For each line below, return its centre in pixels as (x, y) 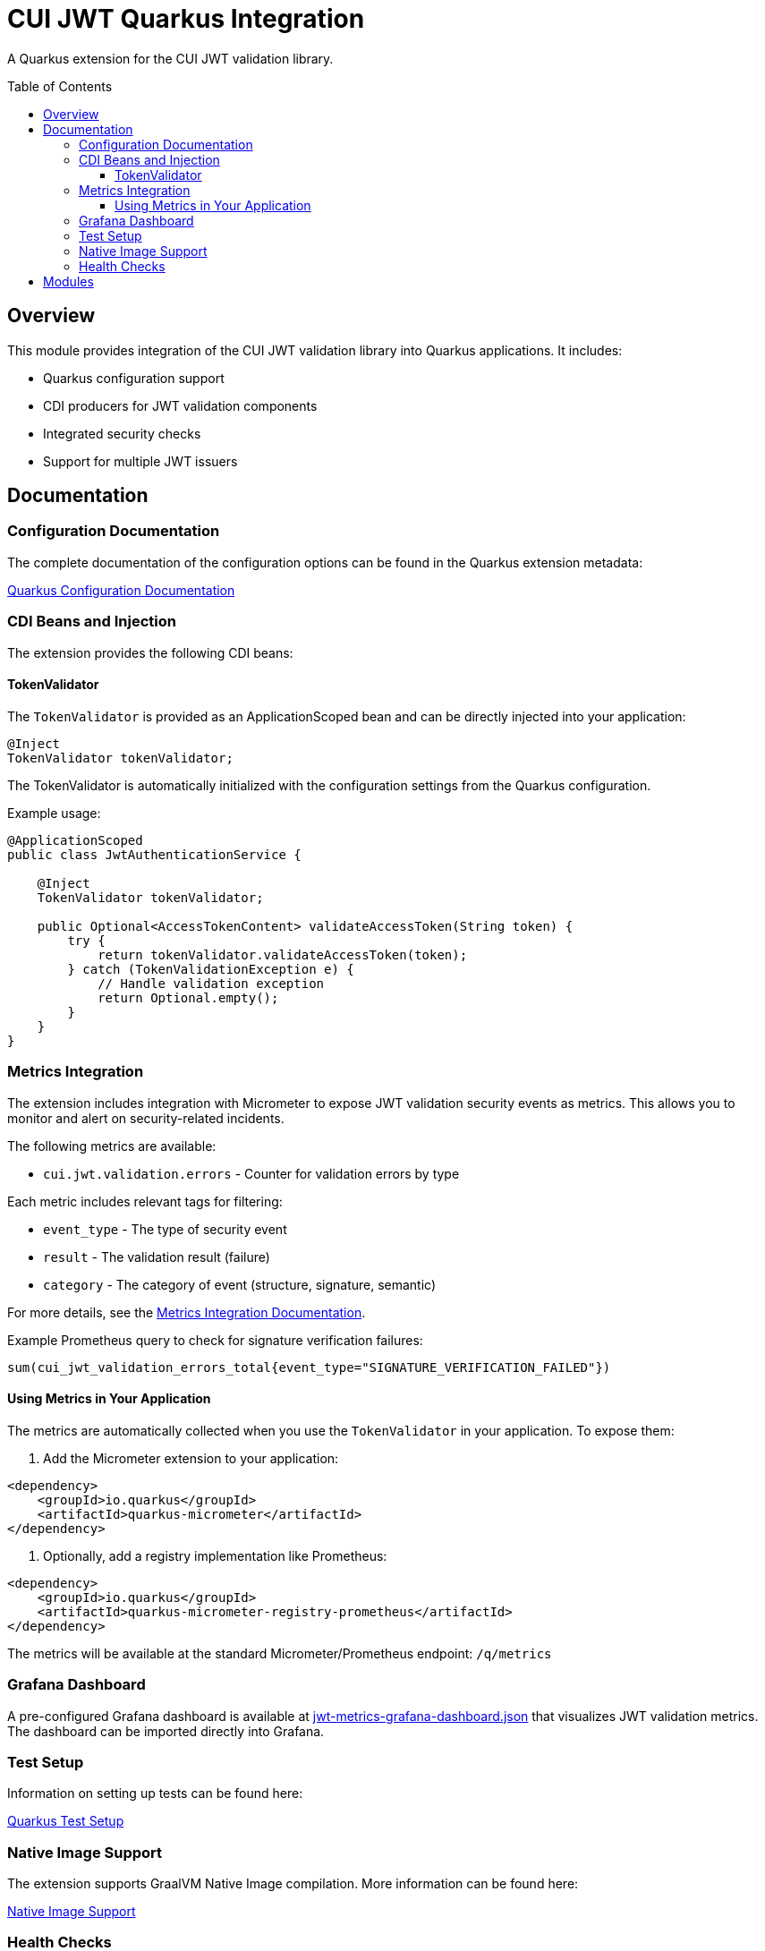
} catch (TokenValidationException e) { (211, 969)
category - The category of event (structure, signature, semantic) (240, 1284)
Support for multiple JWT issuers (140, 461)
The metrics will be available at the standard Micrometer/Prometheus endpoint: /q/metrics (280, 1653)
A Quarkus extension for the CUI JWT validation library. (170, 58)
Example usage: (54, 813)
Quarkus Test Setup (66, 1821)
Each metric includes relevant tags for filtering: (145, 1201)
